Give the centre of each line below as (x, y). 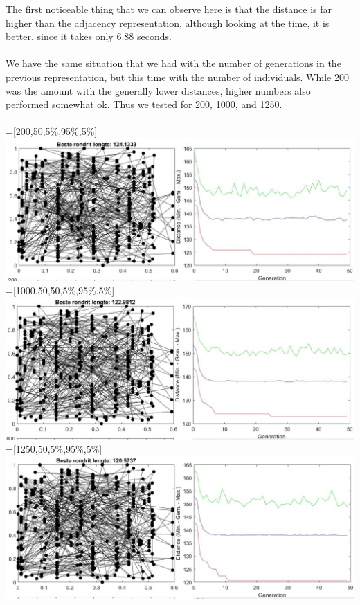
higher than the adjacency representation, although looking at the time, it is (168, 22)
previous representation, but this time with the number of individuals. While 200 (177, 76)
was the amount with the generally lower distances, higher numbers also (158, 90)
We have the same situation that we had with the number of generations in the (173, 63)
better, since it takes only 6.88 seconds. (89, 36)
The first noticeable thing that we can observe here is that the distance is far (169, 9)
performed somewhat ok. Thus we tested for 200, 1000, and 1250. (144, 104)
